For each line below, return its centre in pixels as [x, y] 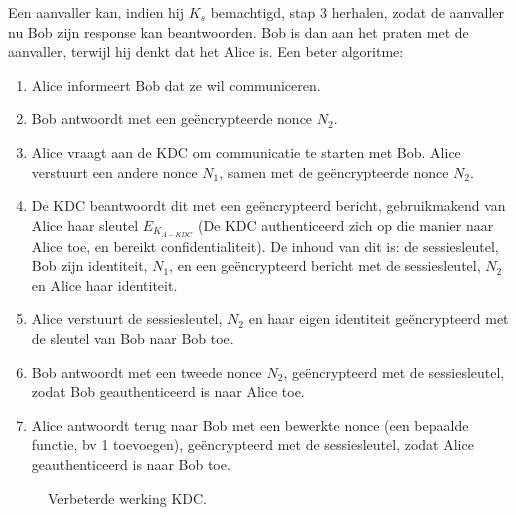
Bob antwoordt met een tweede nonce [146, 371]
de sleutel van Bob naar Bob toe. [132, 337]
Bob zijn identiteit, [89, 265]
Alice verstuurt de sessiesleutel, [127, 318]
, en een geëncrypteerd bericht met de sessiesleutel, [325, 265]
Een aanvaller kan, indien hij [96, 12]
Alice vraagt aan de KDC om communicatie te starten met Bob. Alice [246, 151]
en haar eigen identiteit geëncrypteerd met [378, 318]
